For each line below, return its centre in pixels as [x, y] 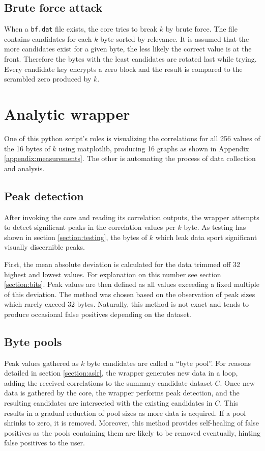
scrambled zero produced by [48, 79]
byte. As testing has [215, 227]
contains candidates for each [48, 38]
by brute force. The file [201, 29]
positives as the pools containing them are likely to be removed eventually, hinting [132, 432]
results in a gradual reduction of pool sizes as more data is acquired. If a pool [125, 413]
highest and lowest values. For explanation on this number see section [113, 274]
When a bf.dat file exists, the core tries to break [81, 29]
